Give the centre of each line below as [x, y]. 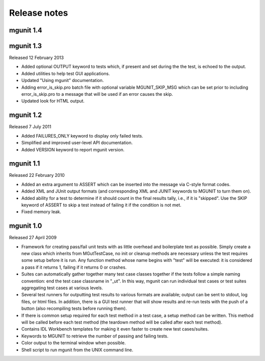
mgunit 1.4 [26, 30]
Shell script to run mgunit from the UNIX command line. [77, 350]
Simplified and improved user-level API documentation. [77, 143]
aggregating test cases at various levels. [62, 288]
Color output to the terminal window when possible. [74, 343]
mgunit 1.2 [26, 115]
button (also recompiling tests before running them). [74, 308]
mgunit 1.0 [26, 226]
